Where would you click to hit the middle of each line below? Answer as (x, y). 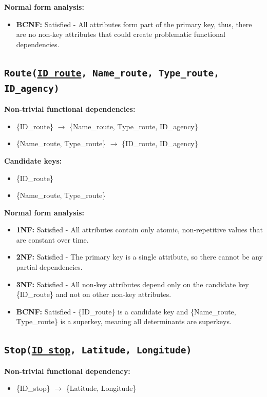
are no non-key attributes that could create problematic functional (121, 34)
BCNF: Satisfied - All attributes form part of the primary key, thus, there (134, 24)
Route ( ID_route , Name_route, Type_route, (112, 73)
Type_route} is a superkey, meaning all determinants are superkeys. (124, 321)
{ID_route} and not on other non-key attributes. (94, 294)
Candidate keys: (33, 160)
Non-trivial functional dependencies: (70, 109)
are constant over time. (52, 239)
